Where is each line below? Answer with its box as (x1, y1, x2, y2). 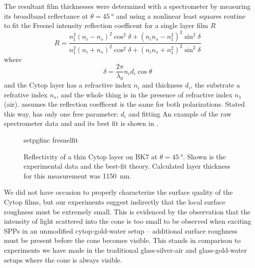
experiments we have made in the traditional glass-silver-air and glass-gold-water (4, 245, 247, 255)
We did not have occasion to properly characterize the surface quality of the (4, 187, 233, 197)
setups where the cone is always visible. (4, 254, 122, 265)
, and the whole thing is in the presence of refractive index (57, 89, 232, 99)
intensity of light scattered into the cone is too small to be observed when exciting (4, 216, 252, 226)
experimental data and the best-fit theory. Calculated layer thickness (24, 161, 230, 171)
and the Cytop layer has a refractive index (4, 80, 132, 90)
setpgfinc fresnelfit (24, 135, 79, 145)
